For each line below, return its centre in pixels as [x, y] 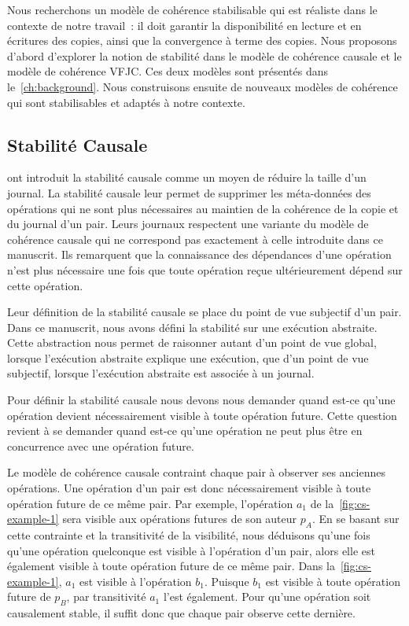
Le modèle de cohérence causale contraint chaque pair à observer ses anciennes [196, 472]
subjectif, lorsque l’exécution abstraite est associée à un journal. [161, 373]
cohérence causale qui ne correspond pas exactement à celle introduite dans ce [195, 239]
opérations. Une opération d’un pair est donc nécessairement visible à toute [189, 488]
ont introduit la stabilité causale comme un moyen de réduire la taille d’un [187, 177]
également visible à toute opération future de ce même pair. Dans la [171, 566]
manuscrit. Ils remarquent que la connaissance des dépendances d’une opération [199, 254]
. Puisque [227, 581]
